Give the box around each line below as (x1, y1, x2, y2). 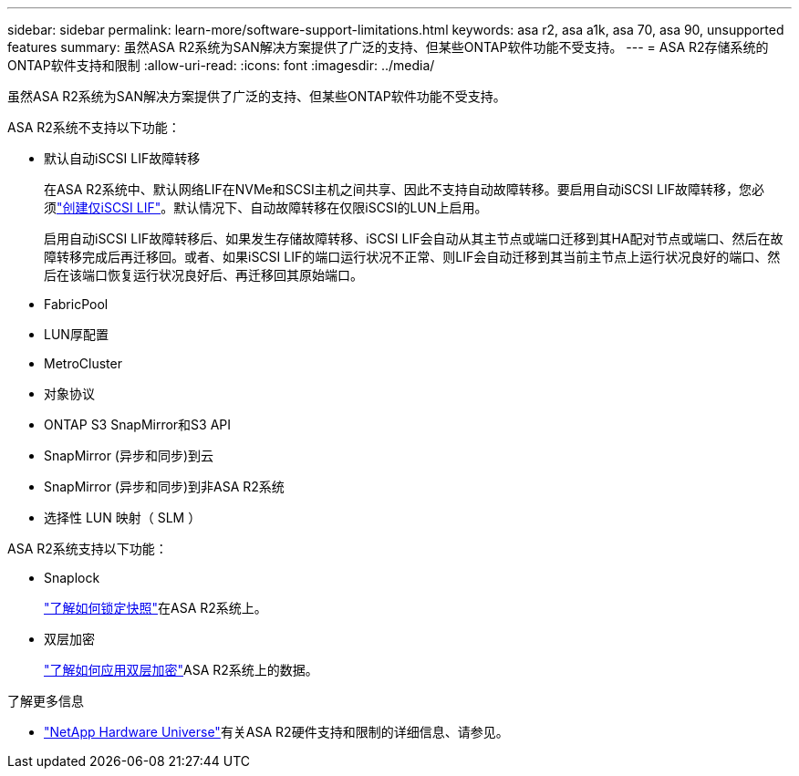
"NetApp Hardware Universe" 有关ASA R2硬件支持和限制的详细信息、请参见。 (44, 724, 509, 740)
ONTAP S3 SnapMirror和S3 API (44, 417, 232, 432)
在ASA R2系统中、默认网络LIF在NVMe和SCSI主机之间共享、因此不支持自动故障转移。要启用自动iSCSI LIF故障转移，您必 (44, 181, 764, 197)
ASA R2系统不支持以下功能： (7, 119, 181, 135)
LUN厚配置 (44, 326, 109, 342)
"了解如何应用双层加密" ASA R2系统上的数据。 (44, 662, 318, 678)
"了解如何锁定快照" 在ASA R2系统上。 (44, 600, 267, 616)
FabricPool (44, 296, 109, 312)
